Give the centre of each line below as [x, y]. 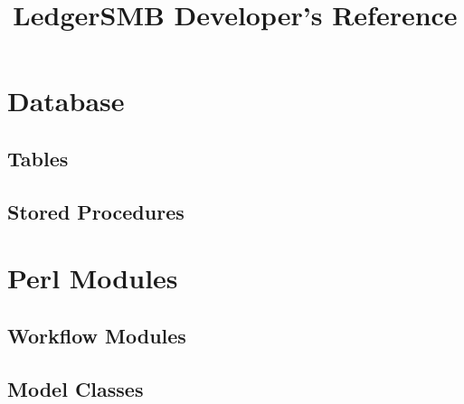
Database [66, 101]
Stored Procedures [96, 211]
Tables [38, 158]
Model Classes [76, 388]
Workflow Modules [97, 335]
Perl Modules [93, 278]
